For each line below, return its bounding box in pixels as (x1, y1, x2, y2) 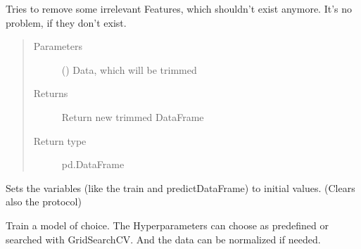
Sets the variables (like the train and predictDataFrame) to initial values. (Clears (6, 180, 355, 195)
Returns (33, 86, 68, 101)
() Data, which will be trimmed (61, 62, 197, 77)
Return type (33, 133, 87, 148)
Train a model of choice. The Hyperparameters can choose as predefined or (6, 217, 329, 232)
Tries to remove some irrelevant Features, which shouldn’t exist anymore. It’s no (6, 1, 353, 15)
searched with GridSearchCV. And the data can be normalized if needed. (6, 231, 321, 246)
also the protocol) (6, 194, 82, 209)
